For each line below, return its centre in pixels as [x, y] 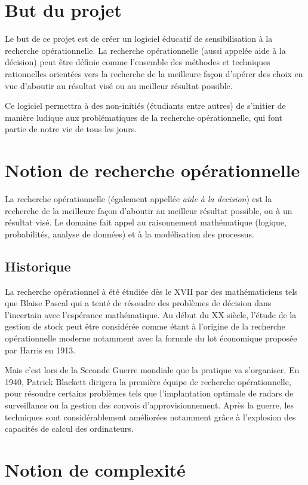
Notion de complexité [95, 469]
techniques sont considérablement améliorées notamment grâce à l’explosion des [150, 417]
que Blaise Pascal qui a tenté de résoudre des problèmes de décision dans [138, 303]
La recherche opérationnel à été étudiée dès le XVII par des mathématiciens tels [151, 291]
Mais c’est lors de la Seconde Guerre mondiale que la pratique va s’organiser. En [152, 370]
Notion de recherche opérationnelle [153, 170]
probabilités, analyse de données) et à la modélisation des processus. [130, 234]
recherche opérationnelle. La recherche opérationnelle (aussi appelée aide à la [145, 50]
